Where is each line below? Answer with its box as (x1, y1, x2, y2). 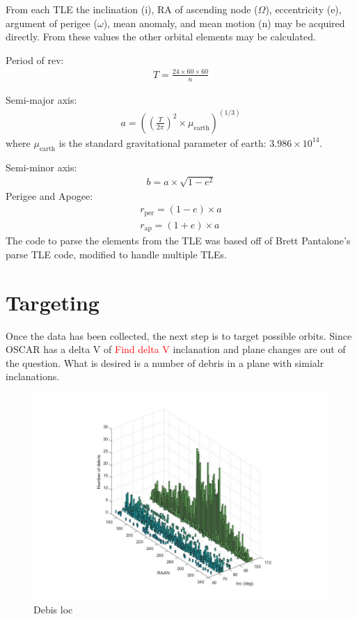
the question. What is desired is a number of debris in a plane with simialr (6, 355, 324, 370)
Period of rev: (6, 52, 64, 67)
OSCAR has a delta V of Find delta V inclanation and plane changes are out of (6, 342, 346, 356)
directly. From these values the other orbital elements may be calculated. (6, 29, 316, 44)
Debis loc (33, 602, 73, 617)
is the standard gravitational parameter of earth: (58, 135, 267, 150)
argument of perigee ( (6, 15, 97, 30)
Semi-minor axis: (6, 159, 77, 174)
